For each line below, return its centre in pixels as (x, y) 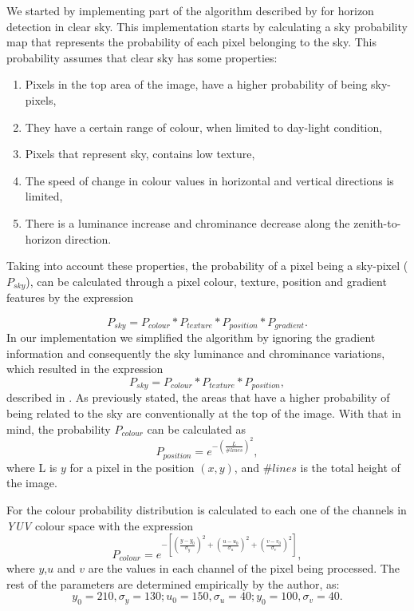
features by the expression (70, 298)
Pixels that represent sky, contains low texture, (140, 154)
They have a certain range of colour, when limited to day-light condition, (204, 127)
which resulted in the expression (85, 369)
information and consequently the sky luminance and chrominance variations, (196, 353)
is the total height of (350, 467)
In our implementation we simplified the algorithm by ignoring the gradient (191, 337)
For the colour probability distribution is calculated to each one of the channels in (207, 509)
